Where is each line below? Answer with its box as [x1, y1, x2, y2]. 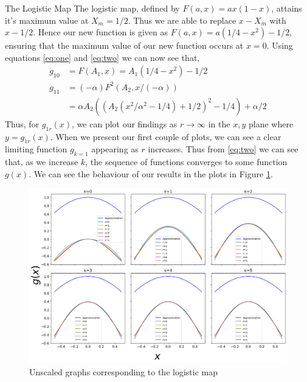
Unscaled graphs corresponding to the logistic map [29, 365, 218, 378]
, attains [271, 2, 302, 14]
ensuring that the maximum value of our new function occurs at [5, 39, 244, 52]
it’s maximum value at [5, 13, 89, 26]
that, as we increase [5, 155, 78, 168]
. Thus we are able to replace [128, 13, 236, 26]
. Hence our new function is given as [33, 26, 168, 38]
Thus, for [5, 117, 40, 130]
